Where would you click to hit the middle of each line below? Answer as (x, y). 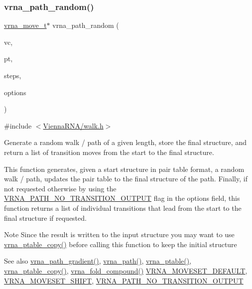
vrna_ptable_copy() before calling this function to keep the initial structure (121, 244)
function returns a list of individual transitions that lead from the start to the (123, 208)
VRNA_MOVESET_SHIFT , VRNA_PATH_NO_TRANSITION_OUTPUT (124, 280)
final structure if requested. (45, 217)
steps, (13, 75)
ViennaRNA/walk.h (73, 125)
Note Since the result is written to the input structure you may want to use (119, 234)
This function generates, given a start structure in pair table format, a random (124, 169)
